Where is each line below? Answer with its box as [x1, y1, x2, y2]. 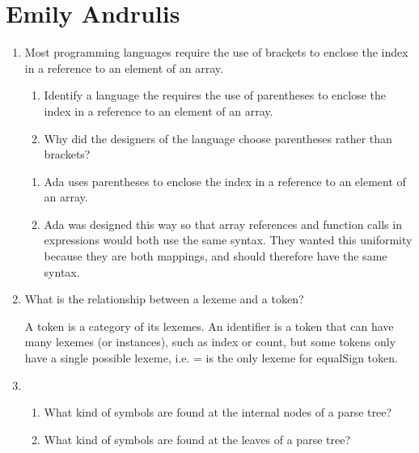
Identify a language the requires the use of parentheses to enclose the [44, 87, 387, 104]
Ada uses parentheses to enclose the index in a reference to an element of [44, 172, 406, 189]
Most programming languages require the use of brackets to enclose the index [24, 44, 408, 61]
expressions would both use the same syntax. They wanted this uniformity [44, 231, 413, 248]
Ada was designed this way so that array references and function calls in [44, 215, 402, 232]
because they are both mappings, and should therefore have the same [44, 248, 387, 265]
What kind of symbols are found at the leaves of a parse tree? [44, 430, 350, 447]
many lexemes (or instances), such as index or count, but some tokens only [24, 333, 396, 350]
